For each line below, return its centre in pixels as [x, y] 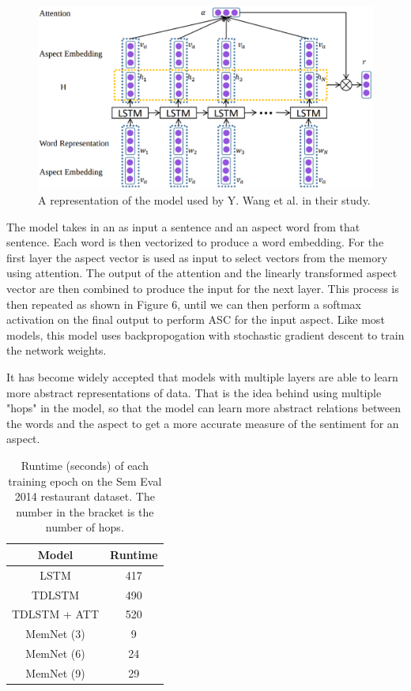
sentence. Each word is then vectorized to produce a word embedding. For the [195, 242]
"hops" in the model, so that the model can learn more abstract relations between [204, 408]
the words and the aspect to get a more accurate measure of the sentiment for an [203, 423]
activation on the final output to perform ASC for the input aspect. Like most [196, 319]
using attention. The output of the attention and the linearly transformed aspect [202, 273]
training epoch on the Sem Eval [85, 481]
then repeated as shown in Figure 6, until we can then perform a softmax [184, 304]
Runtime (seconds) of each [85, 465]
